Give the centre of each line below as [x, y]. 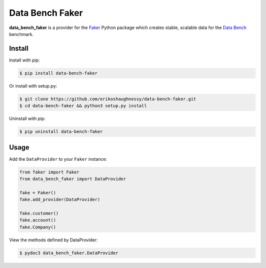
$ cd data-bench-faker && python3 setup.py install [83, 106]
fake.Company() [38, 227]
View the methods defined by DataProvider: [53, 240]
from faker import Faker [50, 172]
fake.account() [38, 220]
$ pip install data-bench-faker [59, 73]
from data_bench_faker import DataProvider [73, 179]
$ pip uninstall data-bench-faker [61, 132]
